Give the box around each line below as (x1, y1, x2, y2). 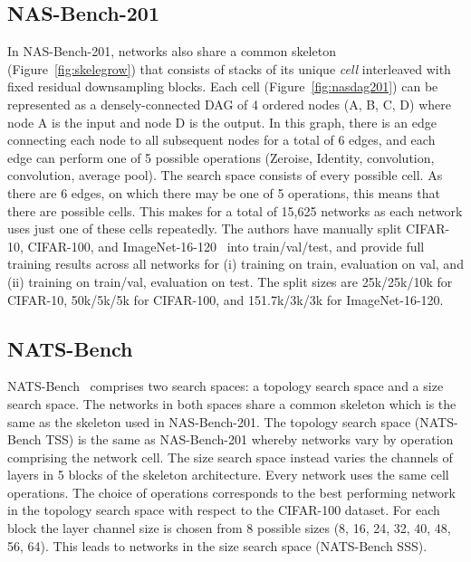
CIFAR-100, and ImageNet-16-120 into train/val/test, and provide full (27, 236, 425, 255)
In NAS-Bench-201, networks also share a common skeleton (7, 42, 336, 61)
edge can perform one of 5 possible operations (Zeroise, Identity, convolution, (7, 148, 435, 167)
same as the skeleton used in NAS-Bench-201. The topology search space (7, 412, 411, 431)
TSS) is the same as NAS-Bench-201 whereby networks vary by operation (45, 430, 454, 449)
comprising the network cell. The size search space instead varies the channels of (7, 447, 453, 466)
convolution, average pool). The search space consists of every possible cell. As (7, 166, 443, 185)
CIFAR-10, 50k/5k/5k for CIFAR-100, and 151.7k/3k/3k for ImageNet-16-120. (7, 290, 444, 309)
